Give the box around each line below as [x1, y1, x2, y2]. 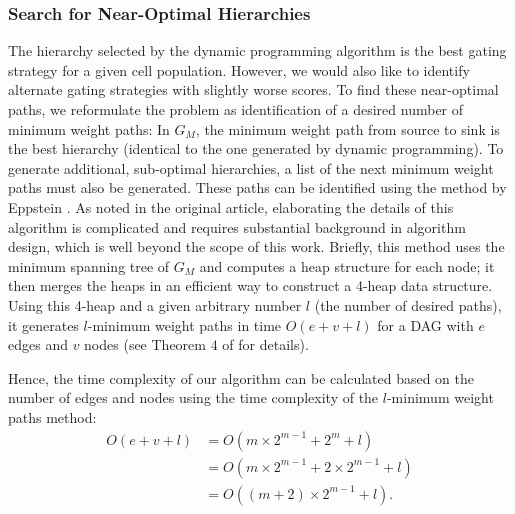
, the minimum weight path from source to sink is [195, 118, 500, 139]
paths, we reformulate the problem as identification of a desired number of [8, 99, 464, 119]
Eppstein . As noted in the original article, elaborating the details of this [8, 196, 454, 217]
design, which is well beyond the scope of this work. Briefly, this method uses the [8, 236, 505, 257]
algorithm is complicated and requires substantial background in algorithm [8, 216, 466, 237]
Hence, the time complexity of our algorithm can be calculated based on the [8, 367, 475, 388]
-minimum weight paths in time [87, 314, 282, 335]
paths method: [8, 406, 97, 427]
